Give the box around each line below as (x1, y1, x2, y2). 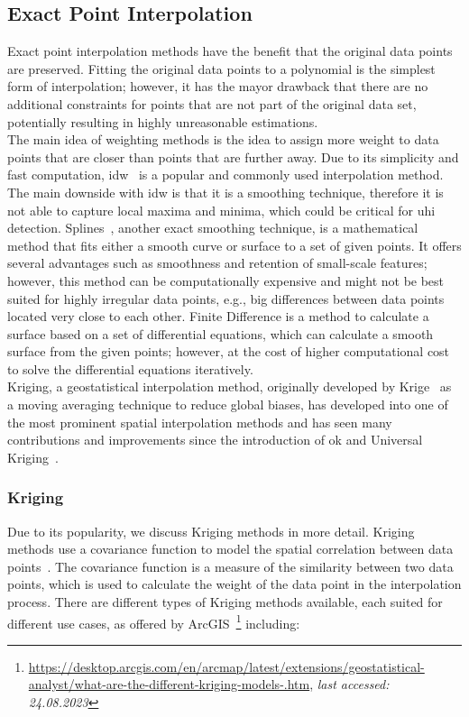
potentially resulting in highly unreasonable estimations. (7, 112, 318, 131)
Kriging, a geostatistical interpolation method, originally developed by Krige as (7, 377, 452, 396)
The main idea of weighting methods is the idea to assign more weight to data (7, 130, 439, 149)
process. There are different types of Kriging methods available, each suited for (7, 593, 443, 611)
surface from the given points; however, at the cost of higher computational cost (7, 342, 450, 361)
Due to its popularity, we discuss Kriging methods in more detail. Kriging (7, 521, 415, 540)
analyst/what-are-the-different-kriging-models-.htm (28, 675, 310, 694)
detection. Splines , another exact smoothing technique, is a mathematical (7, 218, 418, 237)
